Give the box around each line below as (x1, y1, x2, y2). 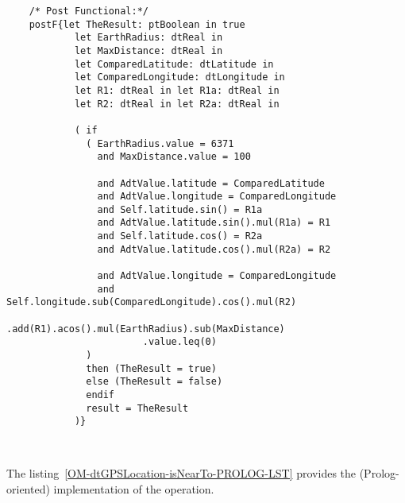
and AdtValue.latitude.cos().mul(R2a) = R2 (97, 243, 331, 255)
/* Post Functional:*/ (29, 5, 148, 17)
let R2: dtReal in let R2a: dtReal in (74, 98, 280, 110)
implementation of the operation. (53, 480, 214, 497)
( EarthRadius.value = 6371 (86, 137, 234, 149)
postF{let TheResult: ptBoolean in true (29, 18, 245, 30)
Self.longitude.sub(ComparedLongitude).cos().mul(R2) (6, 296, 297, 308)
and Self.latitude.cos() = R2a (97, 230, 263, 242)
